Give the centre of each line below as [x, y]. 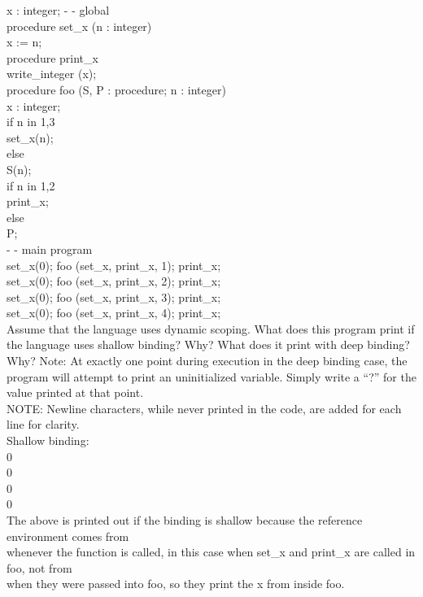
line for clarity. [43, 424]
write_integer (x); [52, 74]
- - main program [50, 248]
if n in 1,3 [31, 122]
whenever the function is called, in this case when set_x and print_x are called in [211, 552]
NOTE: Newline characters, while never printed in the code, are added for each [204, 408]
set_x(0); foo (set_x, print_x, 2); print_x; [114, 281]
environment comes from [68, 536]
